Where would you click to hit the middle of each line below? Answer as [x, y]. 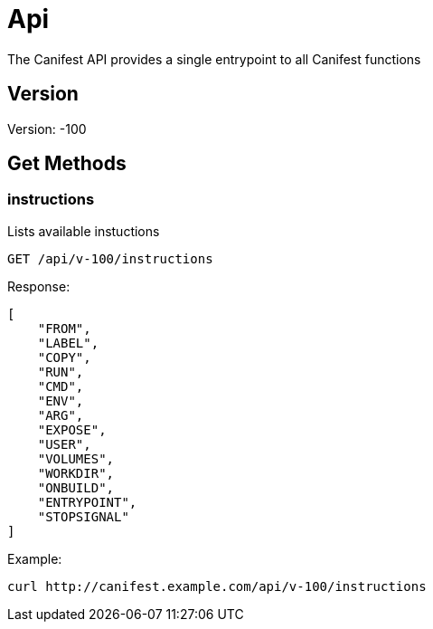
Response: [39, 286]
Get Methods [67, 164]
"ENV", [61, 400]
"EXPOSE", [72, 429]
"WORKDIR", [76, 473]
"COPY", [64, 357]
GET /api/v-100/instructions [110, 258]
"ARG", [61, 415]
